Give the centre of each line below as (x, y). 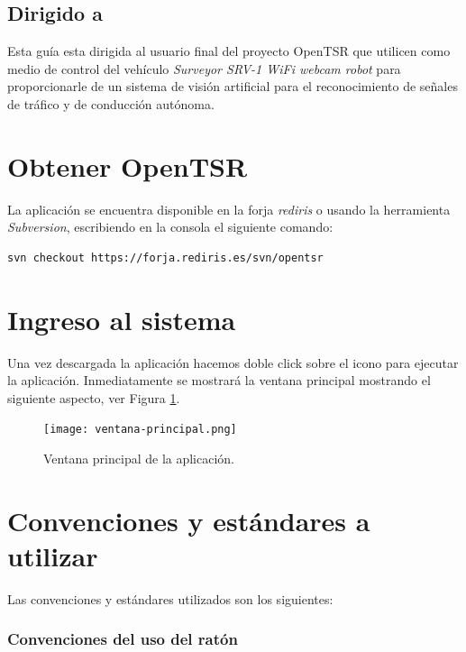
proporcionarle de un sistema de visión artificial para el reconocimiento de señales (233, 86)
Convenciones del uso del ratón (123, 639)
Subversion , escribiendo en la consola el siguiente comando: (170, 227)
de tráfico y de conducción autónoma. (111, 103)
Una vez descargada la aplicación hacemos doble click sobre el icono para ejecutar (233, 362)
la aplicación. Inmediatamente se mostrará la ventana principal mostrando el (219, 380)
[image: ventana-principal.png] (140, 430)
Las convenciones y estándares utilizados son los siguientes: (170, 598)
